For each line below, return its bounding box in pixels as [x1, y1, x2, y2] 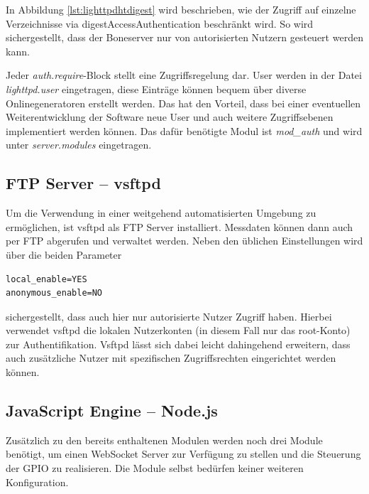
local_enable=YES [6, 274, 87, 284]
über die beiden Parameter [6, 247, 122, 262]
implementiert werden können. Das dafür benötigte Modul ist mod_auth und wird [6, 123, 363, 138]
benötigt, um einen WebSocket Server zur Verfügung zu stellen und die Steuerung [6, 446, 361, 461]
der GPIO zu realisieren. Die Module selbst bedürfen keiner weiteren [6, 461, 304, 476]
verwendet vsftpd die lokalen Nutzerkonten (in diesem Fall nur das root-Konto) [6, 323, 351, 338]
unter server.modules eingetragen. [6, 137, 152, 152]
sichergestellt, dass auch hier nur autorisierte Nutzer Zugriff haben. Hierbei [6, 308, 332, 323]
